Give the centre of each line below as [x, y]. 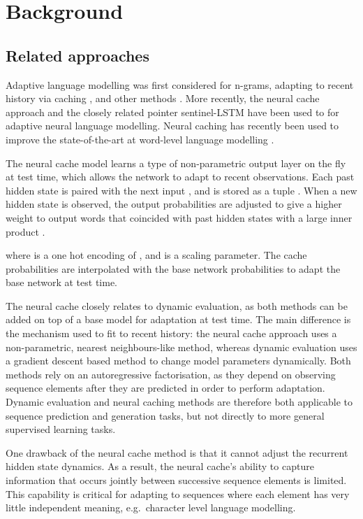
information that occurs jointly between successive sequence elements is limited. [176, 480]
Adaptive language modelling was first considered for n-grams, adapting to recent [180, 84]
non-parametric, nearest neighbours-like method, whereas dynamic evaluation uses [181, 347]
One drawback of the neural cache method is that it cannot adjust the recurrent [177, 452]
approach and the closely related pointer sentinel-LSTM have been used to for [172, 112]
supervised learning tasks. [61, 429]
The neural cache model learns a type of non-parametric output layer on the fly [176, 163]
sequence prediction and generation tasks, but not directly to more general [165, 415]
